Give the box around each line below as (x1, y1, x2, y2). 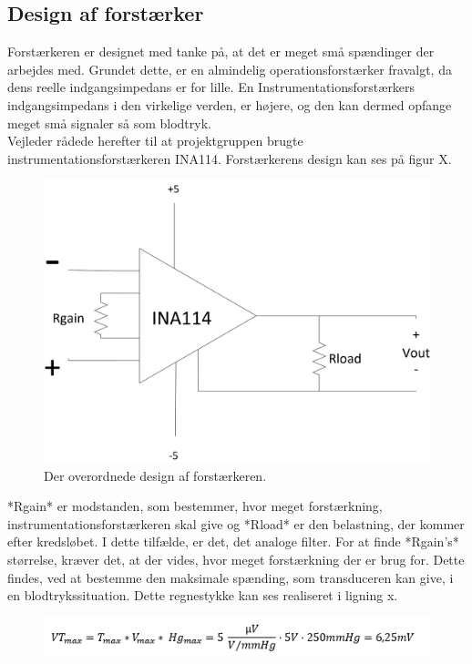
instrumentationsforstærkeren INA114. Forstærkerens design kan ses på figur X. (7, 148, 452, 168)
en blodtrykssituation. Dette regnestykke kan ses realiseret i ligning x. (7, 586, 398, 605)
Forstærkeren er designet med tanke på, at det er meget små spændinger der (7, 42, 435, 61)
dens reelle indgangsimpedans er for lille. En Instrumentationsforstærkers (7, 77, 416, 97)
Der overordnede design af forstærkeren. (44, 465, 267, 485)
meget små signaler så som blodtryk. (7, 113, 211, 132)
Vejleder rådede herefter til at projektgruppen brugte (7, 131, 303, 150)
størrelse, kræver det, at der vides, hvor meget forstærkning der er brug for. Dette (7, 550, 465, 569)
